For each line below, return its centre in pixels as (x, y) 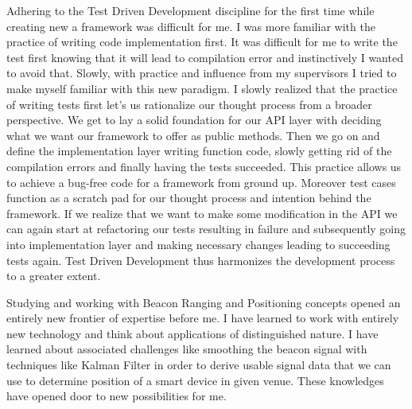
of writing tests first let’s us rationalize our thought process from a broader (189, 104)
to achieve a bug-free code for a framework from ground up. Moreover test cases (201, 182)
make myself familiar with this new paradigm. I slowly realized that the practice (202, 88)
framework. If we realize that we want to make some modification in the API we (202, 213)
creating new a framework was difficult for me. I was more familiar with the (191, 26)
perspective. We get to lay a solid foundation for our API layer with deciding (194, 120)
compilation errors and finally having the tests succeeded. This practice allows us (204, 166)
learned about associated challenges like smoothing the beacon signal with (187, 349)
